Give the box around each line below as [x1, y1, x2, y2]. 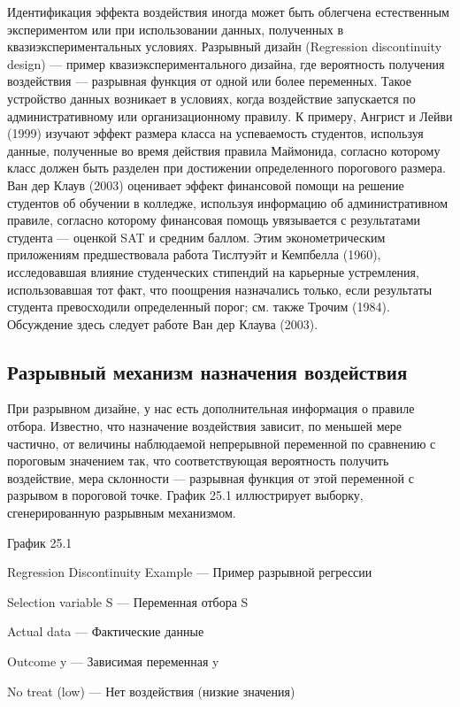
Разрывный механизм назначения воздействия [7, 357, 408, 385]
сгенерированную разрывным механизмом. [7, 503, 236, 522]
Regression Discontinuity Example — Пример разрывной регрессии [7, 563, 372, 581]
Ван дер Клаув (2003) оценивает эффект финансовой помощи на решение [7, 175, 404, 194]
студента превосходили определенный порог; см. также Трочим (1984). [7, 297, 390, 316]
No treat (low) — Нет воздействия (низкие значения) [7, 681, 295, 700]
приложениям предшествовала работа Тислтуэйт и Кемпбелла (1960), [7, 245, 381, 264]
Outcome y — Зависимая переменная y [7, 652, 219, 671]
